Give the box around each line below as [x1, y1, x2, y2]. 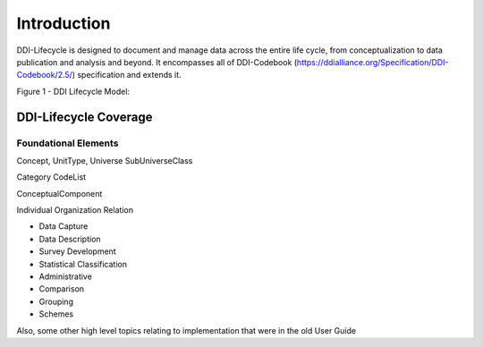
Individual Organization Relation [16, 205, 134, 216]
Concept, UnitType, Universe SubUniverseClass [16, 155, 193, 165]
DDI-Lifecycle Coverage [16, 109, 153, 124]
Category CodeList [16, 172, 87, 182]
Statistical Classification [38, 258, 128, 269]
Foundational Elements [16, 137, 119, 149]
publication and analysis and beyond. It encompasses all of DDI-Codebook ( [16, 56, 298, 67]
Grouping [38, 296, 73, 307]
